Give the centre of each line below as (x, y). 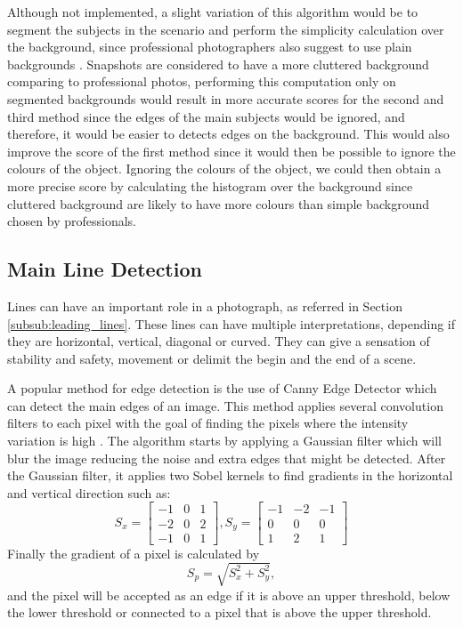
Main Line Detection (105, 269)
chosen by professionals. (72, 221)
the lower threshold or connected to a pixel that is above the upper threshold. (219, 612)
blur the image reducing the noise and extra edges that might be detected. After (227, 458)
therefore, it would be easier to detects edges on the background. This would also (228, 134)
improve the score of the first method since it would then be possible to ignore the (231, 151)
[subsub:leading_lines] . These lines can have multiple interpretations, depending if (231, 323)
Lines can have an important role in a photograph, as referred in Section (205, 305)
